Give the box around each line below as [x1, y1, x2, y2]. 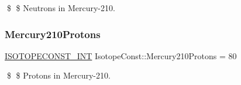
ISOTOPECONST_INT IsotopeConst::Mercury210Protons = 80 [5, 49, 237, 62]
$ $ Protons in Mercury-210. [6, 69, 111, 81]
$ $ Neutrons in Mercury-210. [6, 2, 115, 13]
